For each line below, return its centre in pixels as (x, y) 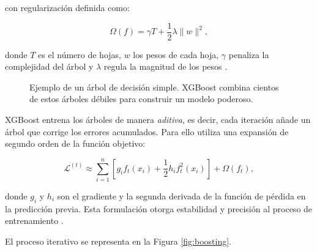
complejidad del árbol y (49, 66)
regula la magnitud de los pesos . (166, 66)
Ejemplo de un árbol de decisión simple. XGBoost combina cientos (154, 87)
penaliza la (249, 54)
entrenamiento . (34, 220)
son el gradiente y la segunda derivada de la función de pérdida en (181, 195)
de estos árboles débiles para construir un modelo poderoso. (141, 99)
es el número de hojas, (80, 54)
